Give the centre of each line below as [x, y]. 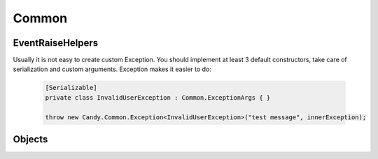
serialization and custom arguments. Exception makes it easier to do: [112, 69]
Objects [30, 139]
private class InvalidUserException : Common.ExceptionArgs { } [158, 97]
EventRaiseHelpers [56, 43]
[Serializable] [71, 88]
